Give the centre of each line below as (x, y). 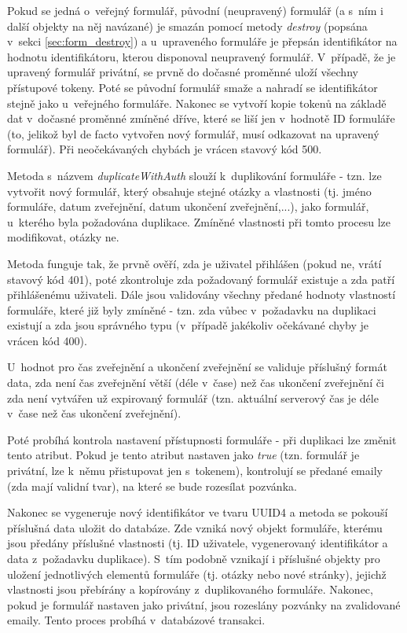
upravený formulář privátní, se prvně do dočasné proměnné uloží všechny (183, 72)
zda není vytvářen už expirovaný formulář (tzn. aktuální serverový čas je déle (193, 397)
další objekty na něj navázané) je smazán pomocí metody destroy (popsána (187, 26)
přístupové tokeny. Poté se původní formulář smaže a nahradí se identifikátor (192, 87)
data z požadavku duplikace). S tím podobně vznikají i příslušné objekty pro (194, 558)
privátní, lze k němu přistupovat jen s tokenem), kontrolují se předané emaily (195, 471)
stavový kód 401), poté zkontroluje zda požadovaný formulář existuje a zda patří (201, 279)
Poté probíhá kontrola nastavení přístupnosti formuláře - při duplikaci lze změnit (202, 439)
